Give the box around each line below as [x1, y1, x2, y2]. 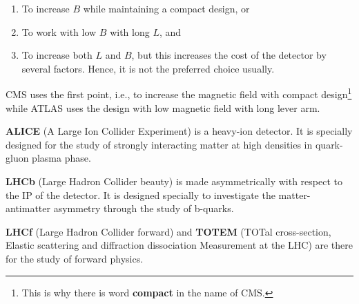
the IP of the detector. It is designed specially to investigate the [6, 187, 275, 202]
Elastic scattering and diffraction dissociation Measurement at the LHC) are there [6, 238, 353, 252]
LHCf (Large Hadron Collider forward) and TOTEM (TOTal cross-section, [6, 224, 331, 238]
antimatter [6, 201, 50, 216]
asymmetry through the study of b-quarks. [53, 201, 234, 216]
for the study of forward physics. [6, 251, 144, 265]
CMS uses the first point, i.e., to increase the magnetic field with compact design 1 [6, 85, 352, 102]
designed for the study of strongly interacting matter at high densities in [6, 137, 313, 151]
